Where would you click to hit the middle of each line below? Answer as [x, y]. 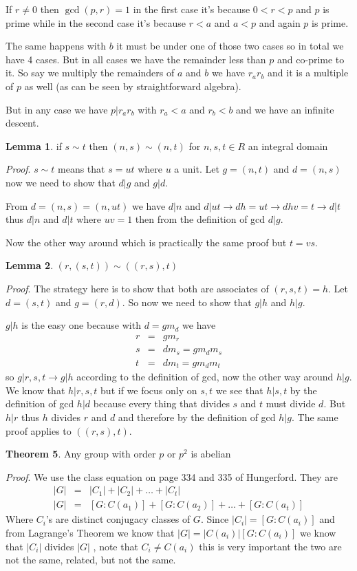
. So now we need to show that [187, 302]
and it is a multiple [308, 73]
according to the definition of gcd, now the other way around [205, 377]
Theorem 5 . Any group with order [81, 454]
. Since [215, 519]
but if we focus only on [149, 390]
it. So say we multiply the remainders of [90, 73]
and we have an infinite [285, 109]
